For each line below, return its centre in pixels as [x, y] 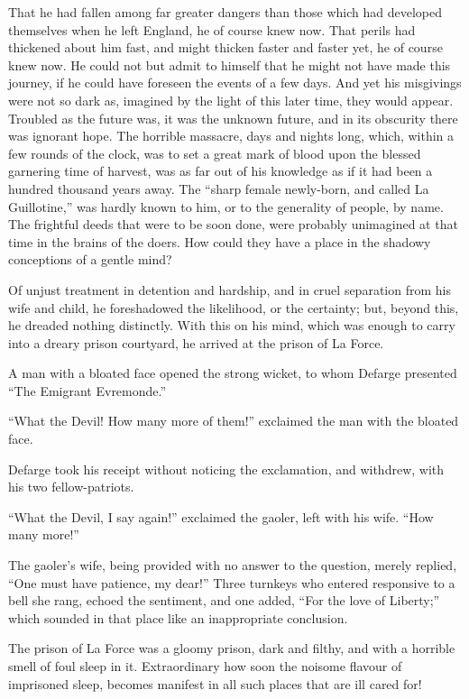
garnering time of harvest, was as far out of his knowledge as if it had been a [221, 171]
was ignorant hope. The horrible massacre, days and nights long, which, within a [231, 136]
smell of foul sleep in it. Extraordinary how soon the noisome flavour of [205, 666]
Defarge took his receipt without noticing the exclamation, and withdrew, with [226, 469]
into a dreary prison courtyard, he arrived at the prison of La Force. [196, 342]
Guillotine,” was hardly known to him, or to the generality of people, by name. [226, 206]
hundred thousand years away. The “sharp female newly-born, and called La [219, 188]
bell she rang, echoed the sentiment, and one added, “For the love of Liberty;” [224, 600]
